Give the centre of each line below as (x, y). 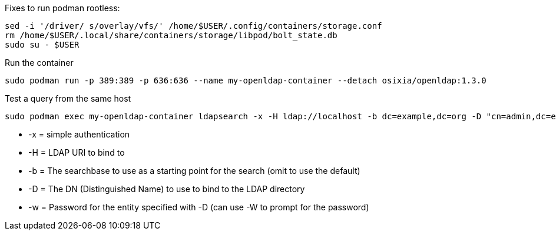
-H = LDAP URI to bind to (77, 152)
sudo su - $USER (42, 45)
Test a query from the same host (68, 98)
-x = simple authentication (79, 134)
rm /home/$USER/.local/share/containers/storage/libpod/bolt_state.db (171, 35)
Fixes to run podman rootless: (62, 8)
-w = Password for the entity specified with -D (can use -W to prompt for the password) (199, 207)
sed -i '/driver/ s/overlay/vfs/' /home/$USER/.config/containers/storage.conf (193, 26)
